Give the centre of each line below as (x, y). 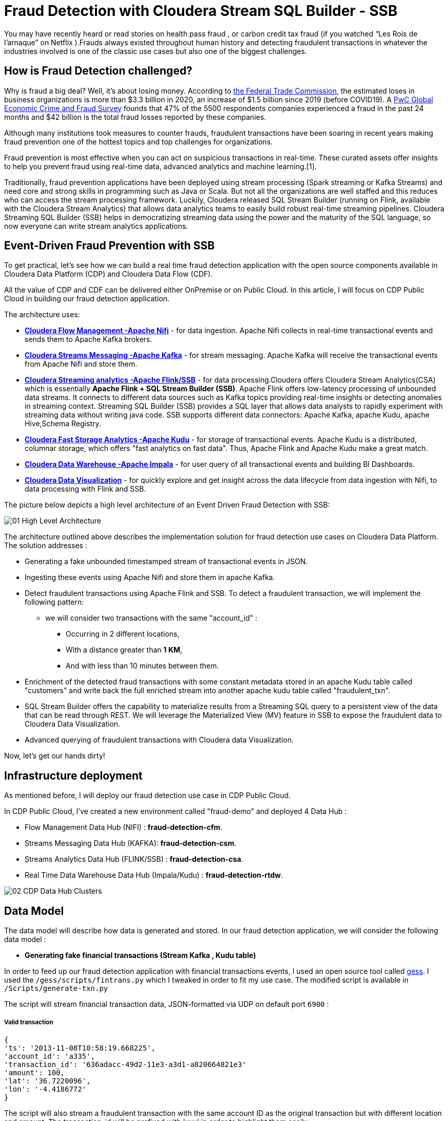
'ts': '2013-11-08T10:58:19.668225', (80, 1048)
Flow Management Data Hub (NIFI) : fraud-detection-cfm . (124, 827)
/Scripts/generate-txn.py (56, 989)
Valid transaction (29, 1022)
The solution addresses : (46, 546)
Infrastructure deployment (73, 775)
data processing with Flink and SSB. (85, 489)
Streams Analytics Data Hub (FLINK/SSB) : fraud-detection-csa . (134, 859)
